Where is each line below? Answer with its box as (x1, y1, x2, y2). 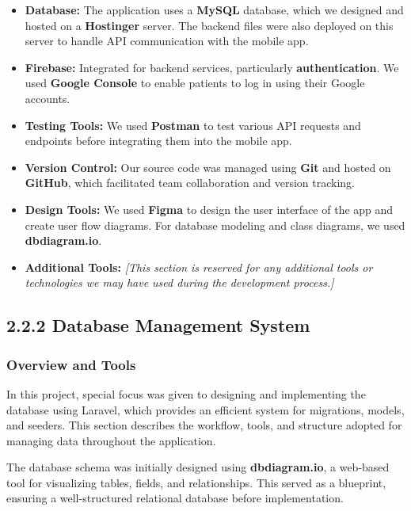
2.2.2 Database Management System (6, 313, 310, 337)
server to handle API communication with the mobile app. (25, 32, 309, 49)
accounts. (25, 90, 70, 106)
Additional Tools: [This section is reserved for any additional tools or (25, 258, 373, 275)
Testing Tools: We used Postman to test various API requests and (25, 116, 361, 133)
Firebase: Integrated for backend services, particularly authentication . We (25, 59, 399, 75)
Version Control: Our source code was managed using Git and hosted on (25, 158, 391, 175)
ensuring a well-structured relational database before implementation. (6, 490, 344, 506)
